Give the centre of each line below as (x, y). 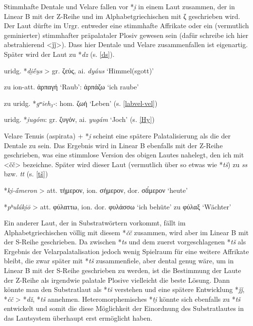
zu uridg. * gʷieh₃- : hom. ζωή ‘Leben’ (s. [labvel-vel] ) (81, 103)
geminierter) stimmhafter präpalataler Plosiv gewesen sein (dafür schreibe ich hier (126, 35)
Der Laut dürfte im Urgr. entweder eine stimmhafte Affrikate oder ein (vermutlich (126, 26)
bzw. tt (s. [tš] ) (26, 174)
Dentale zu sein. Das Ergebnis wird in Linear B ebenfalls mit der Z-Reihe (113, 145)
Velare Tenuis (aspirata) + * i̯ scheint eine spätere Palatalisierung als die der (117, 135)
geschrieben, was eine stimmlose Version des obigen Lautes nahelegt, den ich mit (124, 155)
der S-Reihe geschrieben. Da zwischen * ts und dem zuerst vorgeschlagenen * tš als (125, 242)
